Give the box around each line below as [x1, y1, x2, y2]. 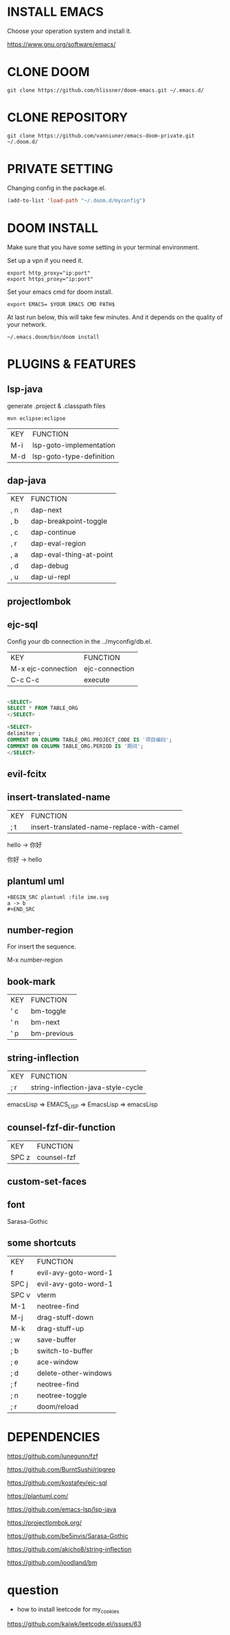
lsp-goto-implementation [32, 440, 115, 450]
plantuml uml [7, 876, 65, 888]
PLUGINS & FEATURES [7, 356, 136, 371]
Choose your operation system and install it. [7, 27, 132, 35]
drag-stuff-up [36, 1323, 84, 1333]
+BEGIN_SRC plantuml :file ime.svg [7, 894, 109, 901]
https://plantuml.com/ [7, 1492, 69, 1500]
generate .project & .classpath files [7, 402, 106, 410]
